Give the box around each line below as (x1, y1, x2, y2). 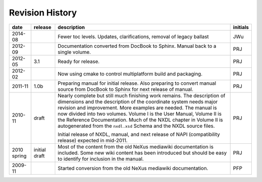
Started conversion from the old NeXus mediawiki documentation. (57, 165, 209, 171)
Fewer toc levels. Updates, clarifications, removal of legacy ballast (57, 33, 209, 40)
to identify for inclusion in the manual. (57, 155, 144, 162)
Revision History (9, 7, 77, 18)
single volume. (57, 48, 91, 55)
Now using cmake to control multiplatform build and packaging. (57, 70, 203, 77)
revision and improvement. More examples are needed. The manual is (57, 104, 217, 111)
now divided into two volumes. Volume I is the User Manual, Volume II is (57, 110, 222, 117)
